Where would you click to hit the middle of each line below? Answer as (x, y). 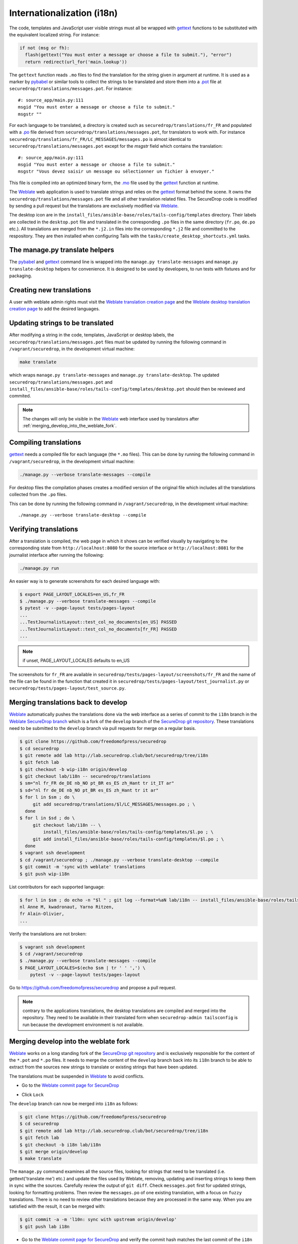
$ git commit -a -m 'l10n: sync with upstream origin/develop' (98, 1220)
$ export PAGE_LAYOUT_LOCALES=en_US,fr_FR (72, 594)
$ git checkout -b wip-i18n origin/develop (74, 769)
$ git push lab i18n (44, 1226)
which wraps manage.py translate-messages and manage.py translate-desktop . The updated (114, 375)
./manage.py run (39, 568)
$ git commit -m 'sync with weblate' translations (83, 867)
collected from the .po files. (38, 495)
